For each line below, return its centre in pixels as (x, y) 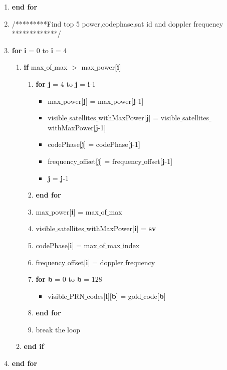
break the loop (58, 329)
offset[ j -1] (158, 161)
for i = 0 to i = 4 (39, 50)
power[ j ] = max (87, 101)
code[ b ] (155, 296)
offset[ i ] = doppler (95, 262)
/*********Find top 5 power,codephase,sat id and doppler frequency (118, 23)
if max (34, 67)
